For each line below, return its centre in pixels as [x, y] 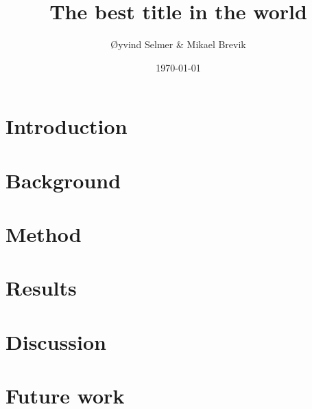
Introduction [67, 126]
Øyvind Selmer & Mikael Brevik [178, 44]
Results [41, 288]
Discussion [56, 341]
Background [63, 180]
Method [44, 234]
